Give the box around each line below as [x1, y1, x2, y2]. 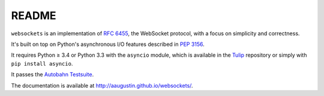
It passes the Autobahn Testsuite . [11, 71, 94, 78]
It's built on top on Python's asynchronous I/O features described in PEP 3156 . [11, 41, 205, 48]
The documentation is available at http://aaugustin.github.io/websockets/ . [11, 82, 193, 89]
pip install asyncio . [11, 60, 73, 67]
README [11, 9, 56, 22]
